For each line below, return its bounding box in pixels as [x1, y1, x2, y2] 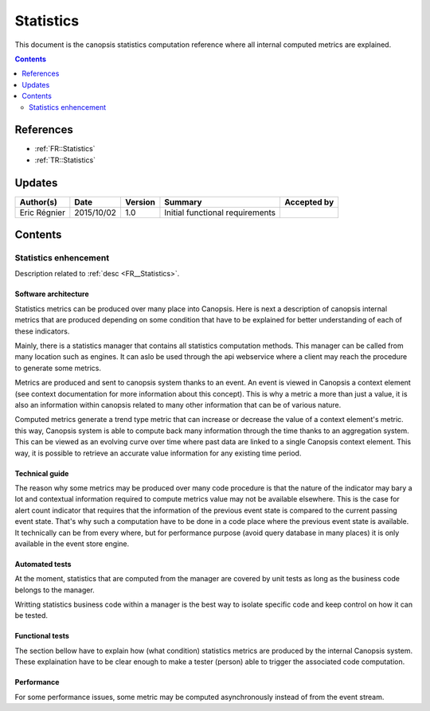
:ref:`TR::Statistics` [34, 155, 96, 165]
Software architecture [14, 289, 89, 299]
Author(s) [19, 196, 57, 207]
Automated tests [14, 559, 72, 568]
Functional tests [14, 631, 69, 641]
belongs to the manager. [14, 585, 95, 595]
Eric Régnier [19, 207, 65, 218]
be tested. [14, 611, 48, 620]
